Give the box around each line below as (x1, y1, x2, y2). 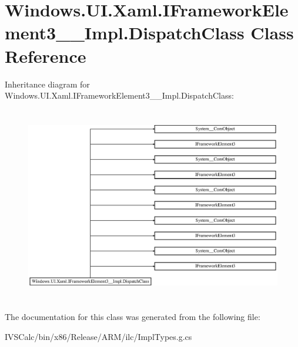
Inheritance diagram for (5, 78, 90, 90)
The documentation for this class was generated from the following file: (5, 311, 260, 323)
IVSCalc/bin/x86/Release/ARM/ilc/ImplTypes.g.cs (5, 331, 192, 343)
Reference (5, 43, 86, 68)
